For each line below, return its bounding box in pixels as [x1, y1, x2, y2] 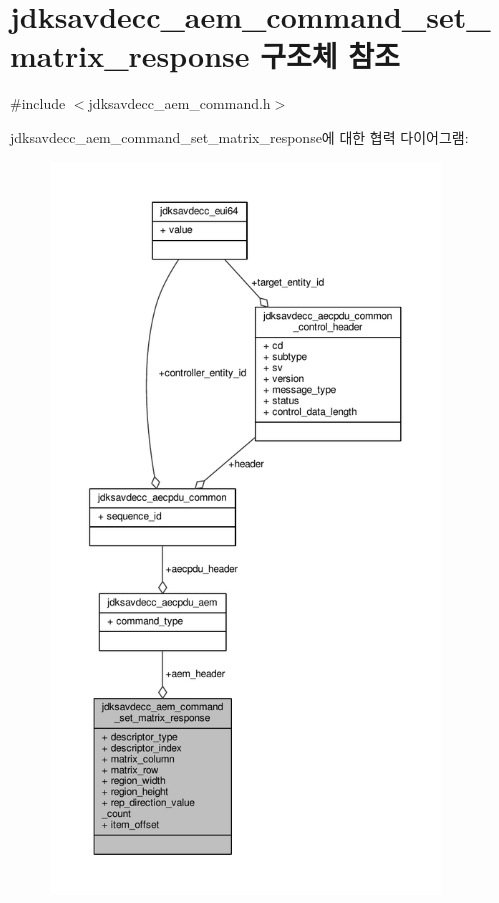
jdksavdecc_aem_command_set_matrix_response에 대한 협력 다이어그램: [10, 126, 469, 147]
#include [10, 93, 66, 114]
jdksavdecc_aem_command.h [88, 93, 271, 114]
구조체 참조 [260, 35, 400, 76]
